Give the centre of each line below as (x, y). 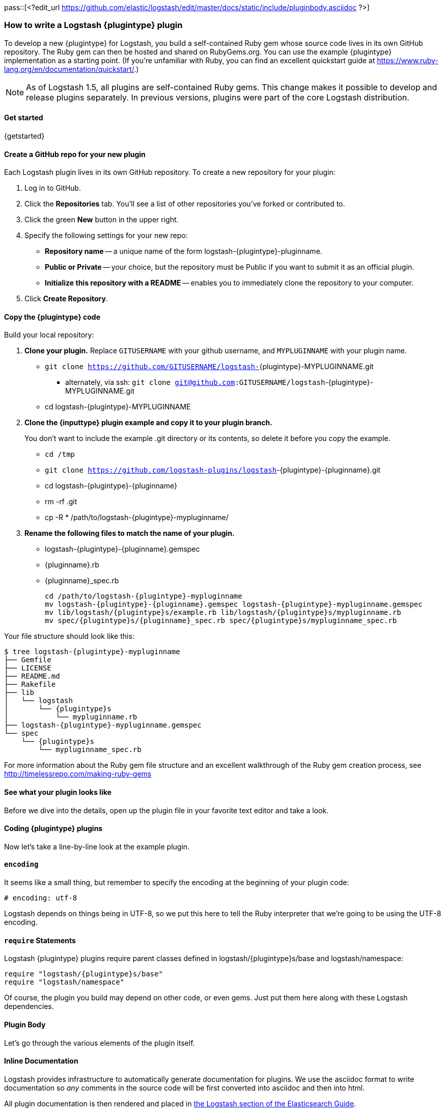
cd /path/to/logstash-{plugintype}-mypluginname (144, 596)
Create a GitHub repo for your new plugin (75, 154)
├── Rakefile (30, 684)
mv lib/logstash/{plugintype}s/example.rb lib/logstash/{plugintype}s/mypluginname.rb (223, 613)
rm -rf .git (61, 502)
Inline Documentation (41, 1061)
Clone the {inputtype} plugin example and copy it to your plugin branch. (148, 423)
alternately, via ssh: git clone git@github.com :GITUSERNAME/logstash (195, 382)
